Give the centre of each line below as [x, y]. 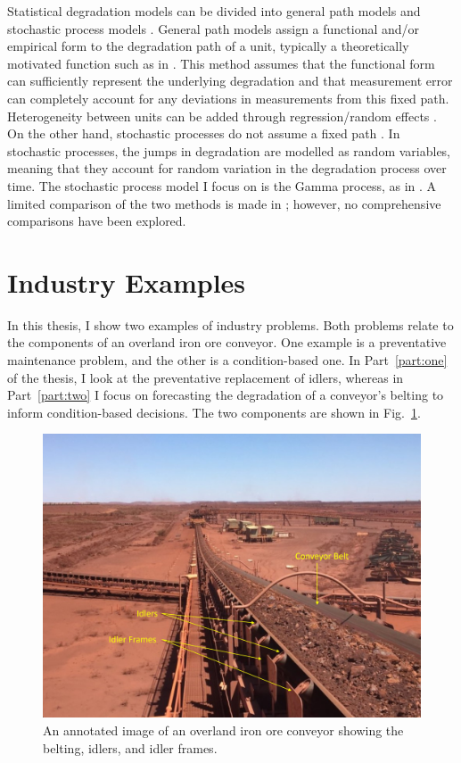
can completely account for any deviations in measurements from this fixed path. [228, 98]
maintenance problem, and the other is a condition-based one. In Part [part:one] [227, 360]
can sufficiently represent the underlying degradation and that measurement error [230, 81]
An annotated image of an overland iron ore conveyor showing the [223, 730]
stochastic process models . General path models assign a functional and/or [214, 28]
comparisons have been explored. [97, 221]
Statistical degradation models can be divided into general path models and [214, 11]
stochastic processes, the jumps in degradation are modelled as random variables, [229, 150]
